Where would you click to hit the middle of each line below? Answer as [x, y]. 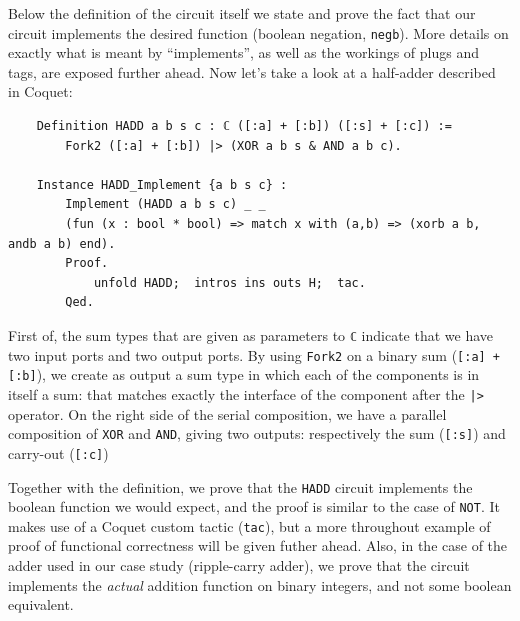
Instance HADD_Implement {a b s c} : [162, 184]
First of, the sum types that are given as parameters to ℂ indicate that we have [251, 334]
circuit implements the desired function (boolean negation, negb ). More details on [258, 32]
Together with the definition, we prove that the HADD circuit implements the [240, 486]
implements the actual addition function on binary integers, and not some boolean [260, 584]
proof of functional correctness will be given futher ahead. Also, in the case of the [258, 545]
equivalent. [41, 604]
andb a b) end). [62, 243]
